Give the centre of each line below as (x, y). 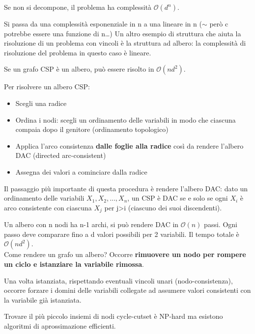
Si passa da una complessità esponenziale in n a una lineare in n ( (103, 24)
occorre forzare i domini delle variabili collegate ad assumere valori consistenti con (127, 290)
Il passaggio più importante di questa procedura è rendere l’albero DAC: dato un (126, 188)
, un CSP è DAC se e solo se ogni (178, 198)
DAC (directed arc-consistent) (61, 155)
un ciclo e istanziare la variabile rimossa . (74, 264)
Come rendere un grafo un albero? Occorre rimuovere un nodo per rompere (125, 254)
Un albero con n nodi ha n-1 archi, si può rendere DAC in (91, 224)
